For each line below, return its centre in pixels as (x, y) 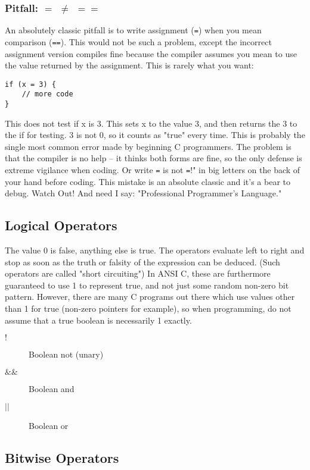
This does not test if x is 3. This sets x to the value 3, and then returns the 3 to (151, 123)
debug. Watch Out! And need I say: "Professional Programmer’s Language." (143, 193)
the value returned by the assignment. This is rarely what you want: (129, 65)
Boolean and (52, 388)
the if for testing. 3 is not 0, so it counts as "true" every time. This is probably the (155, 135)
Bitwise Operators (62, 458)
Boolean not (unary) (66, 354)
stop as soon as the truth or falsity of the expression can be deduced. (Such (142, 261)
